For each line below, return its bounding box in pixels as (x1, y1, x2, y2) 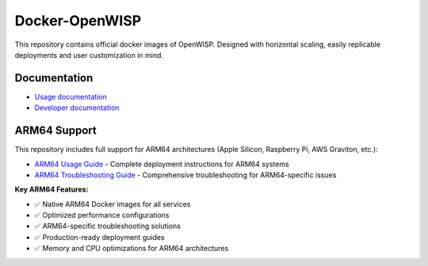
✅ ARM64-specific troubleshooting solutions (34, 222, 182, 231)
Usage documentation (34, 92, 107, 101)
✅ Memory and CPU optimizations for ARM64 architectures (34, 244, 229, 253)
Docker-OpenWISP (14, 12, 142, 29)
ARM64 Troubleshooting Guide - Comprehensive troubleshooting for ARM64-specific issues (34, 170, 337, 180)
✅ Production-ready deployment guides (34, 232, 166, 241)
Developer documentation (34, 103, 120, 112)
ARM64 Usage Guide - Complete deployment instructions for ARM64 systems (34, 159, 289, 169)
